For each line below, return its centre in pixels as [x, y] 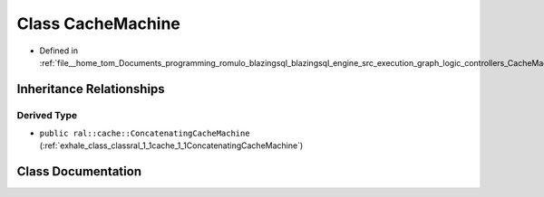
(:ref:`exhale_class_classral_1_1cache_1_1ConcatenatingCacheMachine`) [171, 145]
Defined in [59, 51]
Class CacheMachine [99, 23]
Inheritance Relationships [91, 89]
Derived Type [47, 115]
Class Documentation [79, 172]
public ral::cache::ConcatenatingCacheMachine [145, 134]
